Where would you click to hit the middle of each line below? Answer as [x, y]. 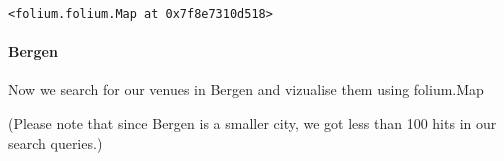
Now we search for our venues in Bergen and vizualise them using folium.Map [246, 89]
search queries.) [55, 142]
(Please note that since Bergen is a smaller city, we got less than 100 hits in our [252, 123]
